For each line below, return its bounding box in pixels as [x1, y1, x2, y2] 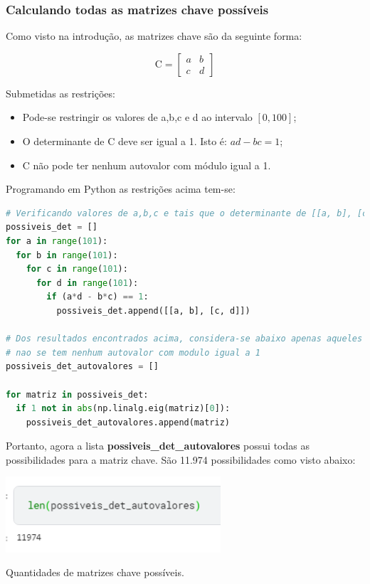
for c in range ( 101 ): [26, 264, 128, 275]
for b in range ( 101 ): [16, 250, 118, 260]
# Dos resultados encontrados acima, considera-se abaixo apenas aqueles [6, 334, 363, 344]
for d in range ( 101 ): [36, 277, 139, 288]
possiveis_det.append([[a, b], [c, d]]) [56, 305, 250, 316]
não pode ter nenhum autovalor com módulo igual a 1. [33, 157, 271, 172]
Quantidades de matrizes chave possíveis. [6, 565, 184, 580]
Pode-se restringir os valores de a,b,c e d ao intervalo [22, 110, 253, 124]
